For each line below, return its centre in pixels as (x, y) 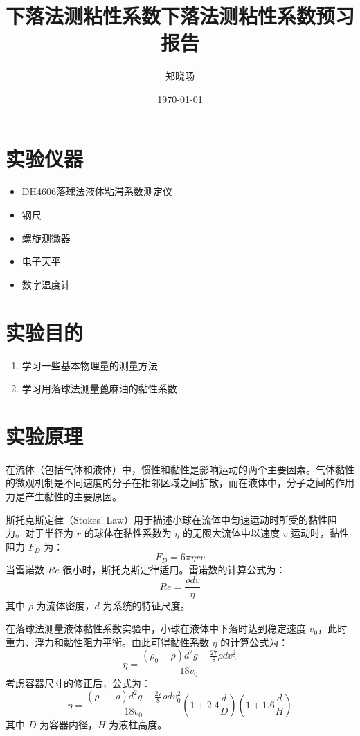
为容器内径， (68, 724)
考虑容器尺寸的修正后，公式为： (78, 682)
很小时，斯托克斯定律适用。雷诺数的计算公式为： (174, 569)
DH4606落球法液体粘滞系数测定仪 (97, 191)
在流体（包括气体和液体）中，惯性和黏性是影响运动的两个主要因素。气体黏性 (180, 469)
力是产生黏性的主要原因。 (64, 496)
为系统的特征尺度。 (146, 605)
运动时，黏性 (320, 533)
